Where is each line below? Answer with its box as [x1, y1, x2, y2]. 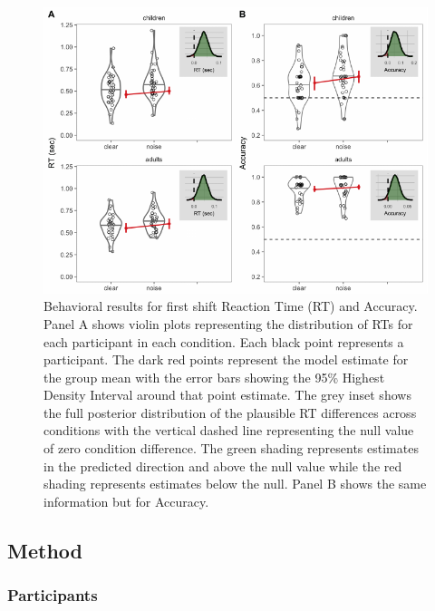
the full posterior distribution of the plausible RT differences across [43, 402, 417, 422]
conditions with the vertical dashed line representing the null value [43, 421, 414, 440]
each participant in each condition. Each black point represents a [43, 332, 404, 351]
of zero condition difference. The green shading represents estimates [43, 439, 419, 458]
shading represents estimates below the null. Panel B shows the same [43, 474, 427, 493]
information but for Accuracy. [43, 491, 209, 510]
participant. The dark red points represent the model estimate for [43, 350, 409, 369]
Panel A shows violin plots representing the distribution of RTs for [43, 314, 413, 333]
